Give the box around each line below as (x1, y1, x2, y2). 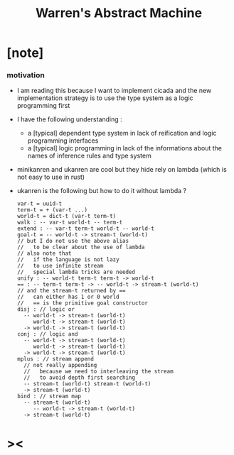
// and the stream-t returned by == (16, 287, 126, 295)
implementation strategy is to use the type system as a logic (16, 94, 193, 102)
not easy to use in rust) (16, 172, 85, 182)
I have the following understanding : (16, 115, 122, 124)
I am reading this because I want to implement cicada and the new (16, 87, 212, 95)
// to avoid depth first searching (23, 374, 136, 381)
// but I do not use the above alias (16, 238, 129, 245)
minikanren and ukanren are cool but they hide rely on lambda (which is (16, 165, 227, 174)
